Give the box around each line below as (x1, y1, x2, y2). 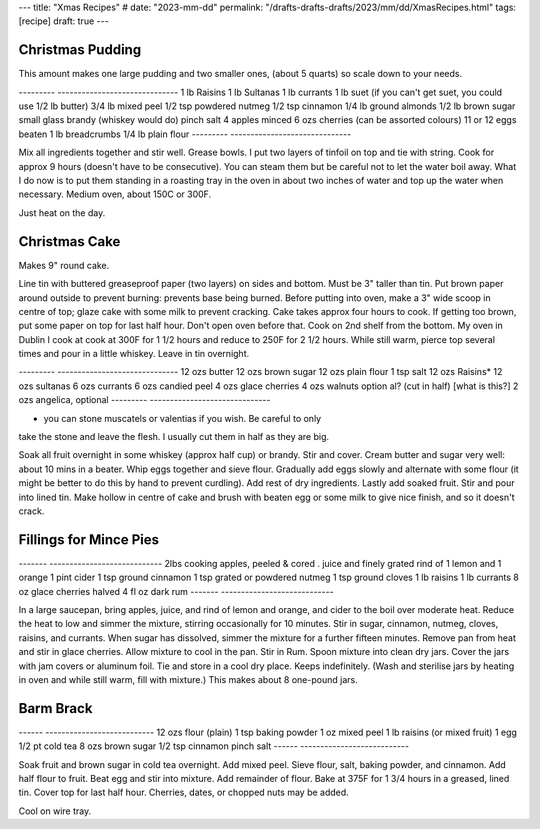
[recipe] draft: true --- (18, 15, 109, 27)
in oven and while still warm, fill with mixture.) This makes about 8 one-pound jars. (18, 674, 359, 685)
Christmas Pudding (18, 41, 142, 59)
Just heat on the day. (18, 206, 106, 219)
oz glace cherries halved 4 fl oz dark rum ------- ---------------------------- (18, 585, 334, 597)
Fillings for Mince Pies (18, 531, 160, 548)
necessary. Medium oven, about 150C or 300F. (18, 188, 212, 200)
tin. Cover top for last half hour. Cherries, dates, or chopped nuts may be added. (18, 786, 349, 799)
